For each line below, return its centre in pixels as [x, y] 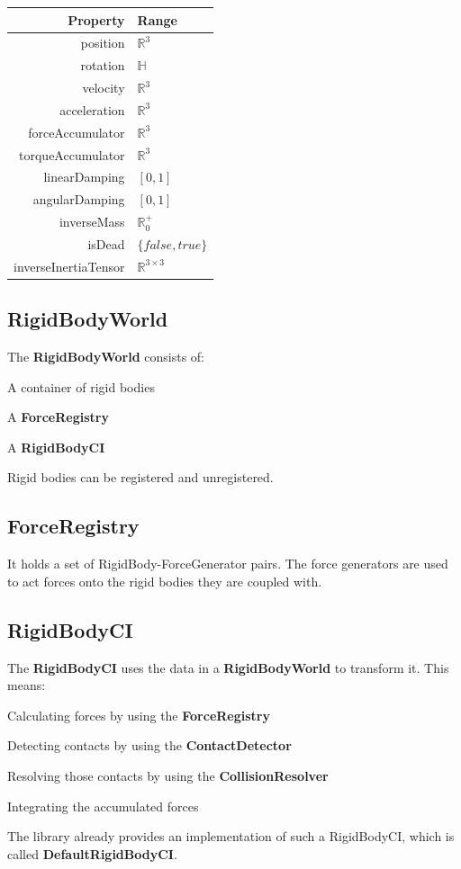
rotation [103, 65]
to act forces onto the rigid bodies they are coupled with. [165, 581]
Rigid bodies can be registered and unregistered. [140, 477]
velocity [104, 88]
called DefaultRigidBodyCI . [92, 853]
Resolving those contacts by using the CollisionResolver [168, 776]
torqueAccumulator [72, 154]
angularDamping [79, 199]
